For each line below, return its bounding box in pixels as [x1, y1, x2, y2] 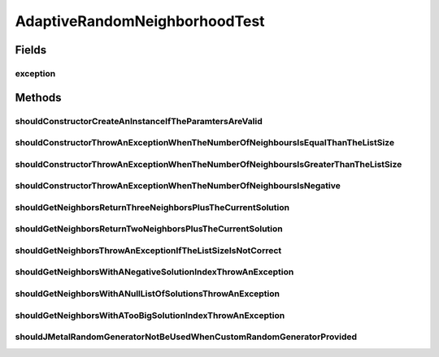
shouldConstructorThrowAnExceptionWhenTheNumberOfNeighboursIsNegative [15, 180, 341, 191]
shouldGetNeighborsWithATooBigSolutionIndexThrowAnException [15, 309, 285, 320]
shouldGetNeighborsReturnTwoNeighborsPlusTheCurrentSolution [15, 223, 284, 234]
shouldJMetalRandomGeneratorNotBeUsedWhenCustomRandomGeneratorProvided [15, 331, 358, 342]
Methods [15, 90, 62, 105]
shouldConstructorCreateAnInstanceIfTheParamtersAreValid [15, 115, 263, 127]
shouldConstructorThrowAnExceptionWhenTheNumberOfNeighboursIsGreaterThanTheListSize [15, 158, 402, 170]
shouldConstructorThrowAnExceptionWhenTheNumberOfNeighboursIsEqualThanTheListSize [15, 137, 394, 148]
